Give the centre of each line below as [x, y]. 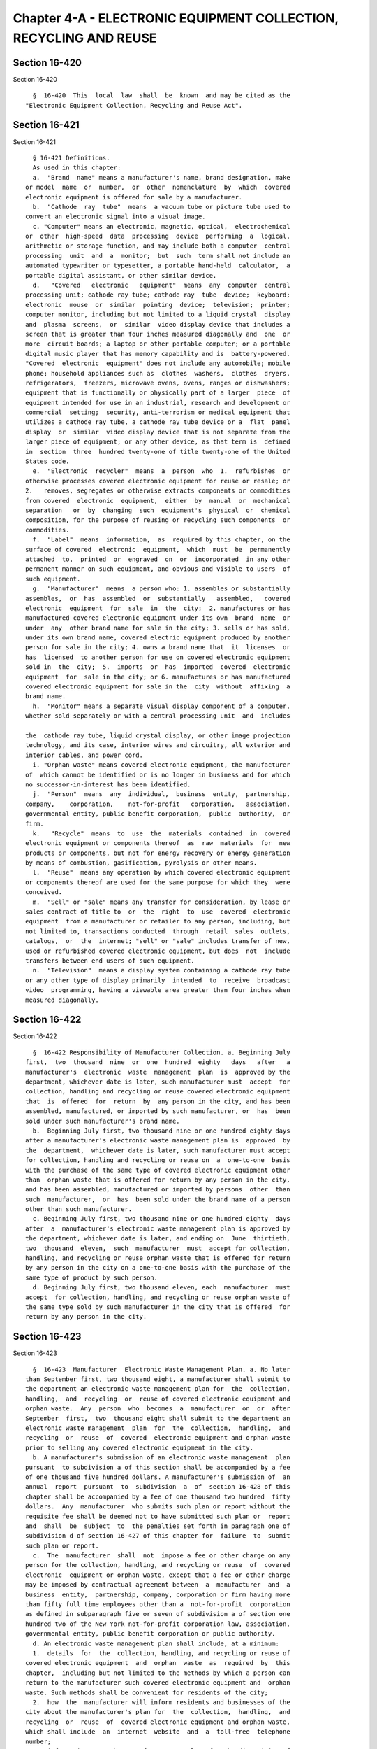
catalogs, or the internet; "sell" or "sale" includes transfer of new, [158, 941]
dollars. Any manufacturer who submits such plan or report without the [158, 1507]
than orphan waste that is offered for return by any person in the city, [158, 1180]
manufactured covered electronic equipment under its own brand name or [158, 618]
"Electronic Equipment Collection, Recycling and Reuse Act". [134, 105]
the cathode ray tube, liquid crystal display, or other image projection [158, 735]
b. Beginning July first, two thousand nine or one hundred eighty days [161, 1131]
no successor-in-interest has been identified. [108, 784]
